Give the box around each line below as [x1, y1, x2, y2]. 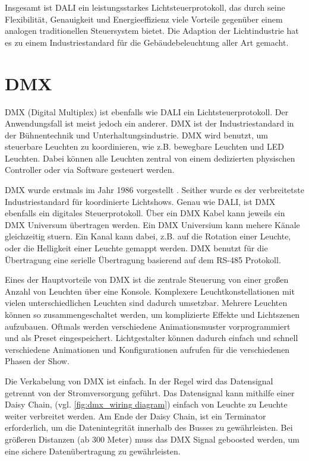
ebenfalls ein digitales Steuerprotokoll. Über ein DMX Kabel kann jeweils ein [5, 207, 285, 219]
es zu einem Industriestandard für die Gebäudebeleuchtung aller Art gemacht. [5, 36, 289, 48]
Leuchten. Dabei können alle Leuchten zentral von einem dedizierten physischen [5, 151, 295, 164]
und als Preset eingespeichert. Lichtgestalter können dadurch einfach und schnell [5, 331, 298, 344]
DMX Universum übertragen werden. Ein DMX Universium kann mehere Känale [5, 218, 300, 230]
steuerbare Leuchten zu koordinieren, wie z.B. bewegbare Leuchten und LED [5, 140, 285, 153]
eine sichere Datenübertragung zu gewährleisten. [5, 444, 181, 457]
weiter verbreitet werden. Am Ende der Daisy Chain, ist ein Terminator [5, 409, 266, 422]
